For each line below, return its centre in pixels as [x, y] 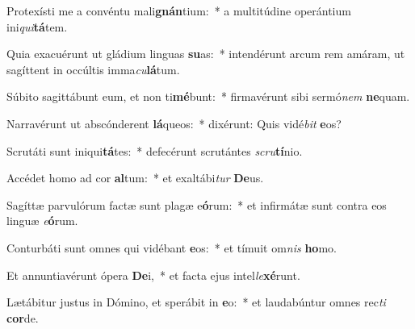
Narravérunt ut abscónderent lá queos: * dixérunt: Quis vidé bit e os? [174, 123]
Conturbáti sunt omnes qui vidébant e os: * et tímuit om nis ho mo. [172, 247]
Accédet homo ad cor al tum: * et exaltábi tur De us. [135, 178]
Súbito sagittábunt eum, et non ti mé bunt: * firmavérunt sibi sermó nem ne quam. [208, 96]
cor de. [23, 317]
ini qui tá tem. [37, 26]
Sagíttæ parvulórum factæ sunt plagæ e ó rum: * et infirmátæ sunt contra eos [197, 204]
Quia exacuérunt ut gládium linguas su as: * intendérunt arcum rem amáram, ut [206, 54]
